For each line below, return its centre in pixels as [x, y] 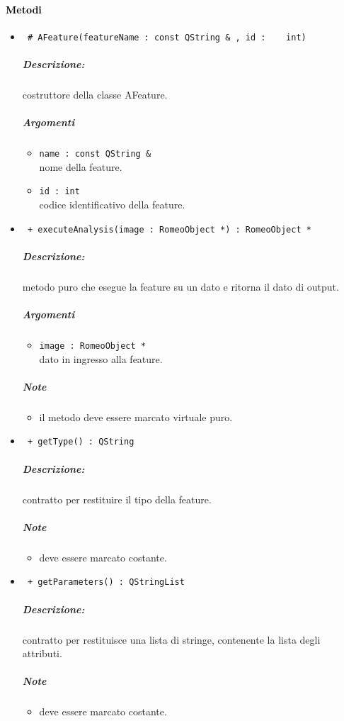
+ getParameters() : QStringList [106, 582]
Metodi [24, 9]
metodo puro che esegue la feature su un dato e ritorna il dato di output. [180, 286]
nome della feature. [81, 166]
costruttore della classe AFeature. [95, 95]
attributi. [42, 653]
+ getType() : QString [81, 442]
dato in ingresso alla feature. [101, 358]
